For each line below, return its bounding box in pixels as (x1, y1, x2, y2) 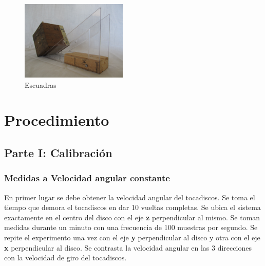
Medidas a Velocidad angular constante (4, 172, 170, 184)
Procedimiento (4, 109, 109, 130)
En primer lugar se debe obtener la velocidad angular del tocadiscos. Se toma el (4, 192, 255, 202)
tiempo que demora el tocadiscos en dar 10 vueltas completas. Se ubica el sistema (4, 202, 261, 213)
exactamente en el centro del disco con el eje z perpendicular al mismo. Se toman (4, 212, 260, 222)
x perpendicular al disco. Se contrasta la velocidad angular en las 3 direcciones (4, 242, 252, 253)
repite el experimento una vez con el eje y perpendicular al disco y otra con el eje (4, 232, 260, 243)
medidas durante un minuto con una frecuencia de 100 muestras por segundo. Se (4, 222, 258, 233)
